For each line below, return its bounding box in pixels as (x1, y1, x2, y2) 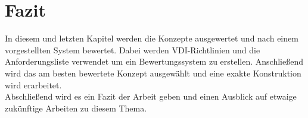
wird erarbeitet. (5, 78, 62, 91)
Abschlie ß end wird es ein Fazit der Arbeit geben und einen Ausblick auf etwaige (5, 90, 297, 103)
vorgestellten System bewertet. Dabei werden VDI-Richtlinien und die (5, 43, 260, 56)
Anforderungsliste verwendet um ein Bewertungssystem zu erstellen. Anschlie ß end (5, 55, 304, 68)
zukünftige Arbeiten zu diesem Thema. (5, 101, 147, 114)
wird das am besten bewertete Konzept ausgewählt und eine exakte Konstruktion (5, 66, 301, 79)
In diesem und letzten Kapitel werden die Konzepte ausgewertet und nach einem (5, 32, 298, 44)
